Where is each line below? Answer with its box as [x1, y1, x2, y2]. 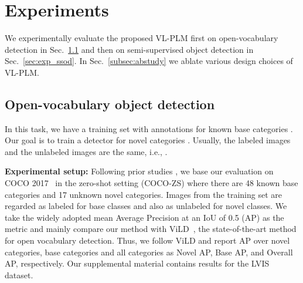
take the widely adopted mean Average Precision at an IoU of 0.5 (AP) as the [5, 211, 284, 223]
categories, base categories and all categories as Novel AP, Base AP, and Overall [5, 245, 293, 258]
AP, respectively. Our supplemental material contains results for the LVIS [5, 257, 270, 269]
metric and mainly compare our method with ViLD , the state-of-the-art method [5, 223, 297, 235]
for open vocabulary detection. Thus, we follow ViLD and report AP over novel [5, 234, 290, 247]
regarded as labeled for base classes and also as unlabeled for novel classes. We [5, 200, 287, 212]
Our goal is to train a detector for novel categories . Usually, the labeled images [5, 134, 291, 146]
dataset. [5, 268, 33, 281]
